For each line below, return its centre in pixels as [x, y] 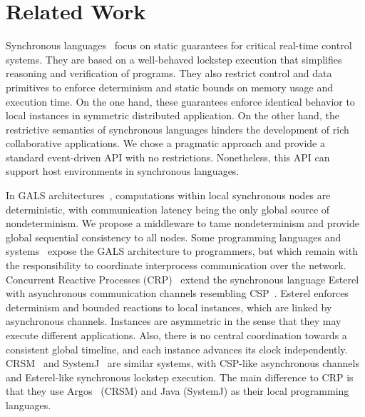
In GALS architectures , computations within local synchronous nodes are [168, 195]
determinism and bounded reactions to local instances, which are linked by [169, 307]
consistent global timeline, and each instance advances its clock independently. [177, 349]
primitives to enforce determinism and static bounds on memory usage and [170, 87]
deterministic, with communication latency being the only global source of [168, 209]
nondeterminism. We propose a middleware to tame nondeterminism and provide [182, 223]
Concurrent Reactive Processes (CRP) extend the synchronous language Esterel [182, 279]
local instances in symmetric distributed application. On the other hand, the [173, 115]
